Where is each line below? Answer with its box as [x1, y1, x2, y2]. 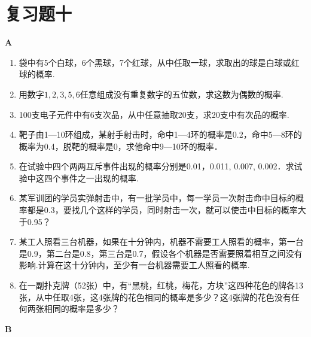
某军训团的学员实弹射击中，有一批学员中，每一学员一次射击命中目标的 [19, 192, 295, 204]
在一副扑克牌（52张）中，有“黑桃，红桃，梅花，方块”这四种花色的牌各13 [19, 279, 304, 292]
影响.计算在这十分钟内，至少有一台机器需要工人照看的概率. [19, 259, 250, 271]
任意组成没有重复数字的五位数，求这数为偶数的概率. [80, 87, 283, 100]
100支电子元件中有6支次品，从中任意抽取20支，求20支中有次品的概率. [19, 108, 289, 120]
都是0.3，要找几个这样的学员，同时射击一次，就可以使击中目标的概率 [27, 204, 298, 216]
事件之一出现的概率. [60, 171, 139, 184]
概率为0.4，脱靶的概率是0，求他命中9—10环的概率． [19, 139, 222, 152]
